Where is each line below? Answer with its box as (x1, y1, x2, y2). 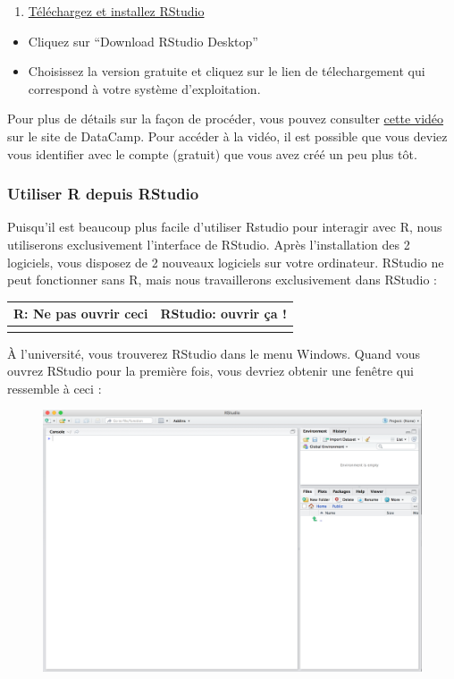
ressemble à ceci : (7, 378, 102, 397)
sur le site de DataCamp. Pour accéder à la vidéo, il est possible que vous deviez (7, 126, 448, 145)
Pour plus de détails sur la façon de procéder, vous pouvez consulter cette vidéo (7, 109, 444, 128)
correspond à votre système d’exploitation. (28, 79, 261, 98)
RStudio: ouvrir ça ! (160, 304, 287, 323)
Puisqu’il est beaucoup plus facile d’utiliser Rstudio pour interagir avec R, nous (7, 217, 442, 236)
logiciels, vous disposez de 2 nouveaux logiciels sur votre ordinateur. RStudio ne (7, 252, 444, 271)
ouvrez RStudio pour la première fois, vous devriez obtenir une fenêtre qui (7, 361, 414, 380)
